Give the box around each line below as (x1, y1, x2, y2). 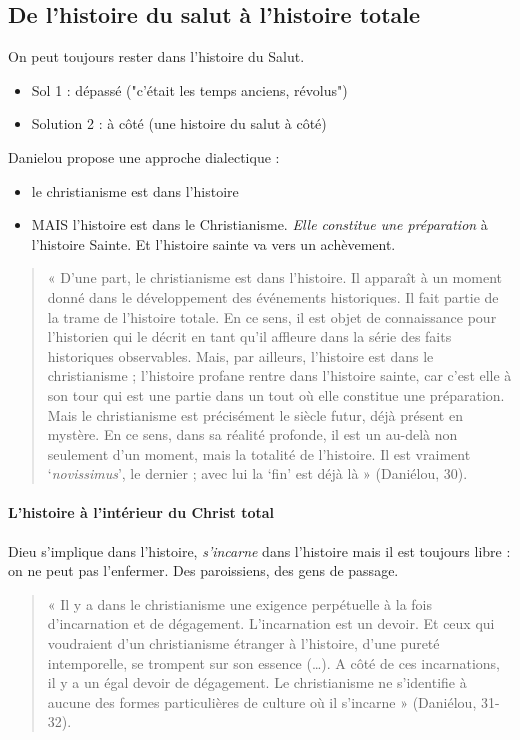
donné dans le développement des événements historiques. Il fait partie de (47, 286, 499, 307)
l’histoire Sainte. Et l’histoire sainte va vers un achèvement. (31, 233, 396, 254)
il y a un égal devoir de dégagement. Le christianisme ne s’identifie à (47, 672, 467, 693)
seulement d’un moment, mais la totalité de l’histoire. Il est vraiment (47, 443, 471, 464)
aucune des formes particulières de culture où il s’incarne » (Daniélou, (47, 691, 477, 712)
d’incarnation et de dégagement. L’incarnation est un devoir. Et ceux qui (47, 613, 495, 634)
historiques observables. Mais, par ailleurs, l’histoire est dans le (47, 345, 434, 366)
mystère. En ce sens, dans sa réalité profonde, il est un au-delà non (47, 424, 458, 445)
